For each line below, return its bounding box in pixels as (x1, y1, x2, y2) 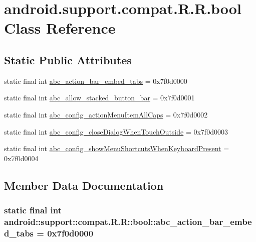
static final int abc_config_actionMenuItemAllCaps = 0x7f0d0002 (4, 109, 208, 119)
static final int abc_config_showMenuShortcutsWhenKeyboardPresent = (4, 143, 229, 154)
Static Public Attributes (4, 52, 132, 67)
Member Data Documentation (4, 177, 164, 193)
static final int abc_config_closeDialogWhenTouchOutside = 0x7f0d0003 (4, 126, 228, 137)
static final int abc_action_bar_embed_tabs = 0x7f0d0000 (4, 75, 187, 86)
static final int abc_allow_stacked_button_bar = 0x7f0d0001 (4, 92, 195, 103)
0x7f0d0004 (4, 153, 39, 163)
